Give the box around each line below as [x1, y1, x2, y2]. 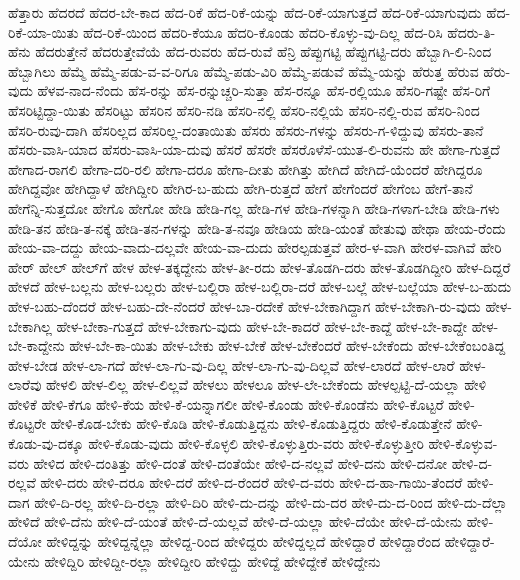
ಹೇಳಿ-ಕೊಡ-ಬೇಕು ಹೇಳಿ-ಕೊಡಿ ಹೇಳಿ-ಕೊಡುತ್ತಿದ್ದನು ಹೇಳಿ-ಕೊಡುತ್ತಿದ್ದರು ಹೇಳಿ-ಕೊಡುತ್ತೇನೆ [50, 413, 452, 434]
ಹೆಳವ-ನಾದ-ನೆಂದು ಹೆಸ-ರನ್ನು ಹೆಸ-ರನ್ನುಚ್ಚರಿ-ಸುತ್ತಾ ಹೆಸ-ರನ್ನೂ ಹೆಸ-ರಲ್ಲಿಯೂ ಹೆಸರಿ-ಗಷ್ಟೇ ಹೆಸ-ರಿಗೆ [37, 80, 491, 101]
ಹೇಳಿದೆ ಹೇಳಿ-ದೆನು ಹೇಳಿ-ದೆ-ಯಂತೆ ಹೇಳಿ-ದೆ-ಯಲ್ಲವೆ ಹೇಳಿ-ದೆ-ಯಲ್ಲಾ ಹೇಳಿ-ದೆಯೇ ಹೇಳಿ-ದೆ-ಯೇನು [8, 511, 463, 532]
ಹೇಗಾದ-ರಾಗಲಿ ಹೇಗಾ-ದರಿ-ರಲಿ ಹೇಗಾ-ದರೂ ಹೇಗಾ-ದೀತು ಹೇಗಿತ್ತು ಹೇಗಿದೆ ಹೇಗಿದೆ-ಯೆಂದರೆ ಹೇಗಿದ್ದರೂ [8, 158, 483, 179]
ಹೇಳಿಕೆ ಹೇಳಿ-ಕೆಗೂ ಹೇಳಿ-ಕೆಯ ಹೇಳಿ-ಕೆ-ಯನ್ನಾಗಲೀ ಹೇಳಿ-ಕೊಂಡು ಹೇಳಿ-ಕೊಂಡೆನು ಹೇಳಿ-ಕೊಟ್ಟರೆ [8, 393, 444, 414]
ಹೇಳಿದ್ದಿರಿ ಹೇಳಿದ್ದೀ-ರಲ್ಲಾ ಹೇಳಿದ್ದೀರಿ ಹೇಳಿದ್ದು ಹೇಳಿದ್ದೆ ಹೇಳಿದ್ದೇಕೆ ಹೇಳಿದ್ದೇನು [44, 550, 381, 571]
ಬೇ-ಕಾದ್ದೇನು [8, 335, 65, 356]
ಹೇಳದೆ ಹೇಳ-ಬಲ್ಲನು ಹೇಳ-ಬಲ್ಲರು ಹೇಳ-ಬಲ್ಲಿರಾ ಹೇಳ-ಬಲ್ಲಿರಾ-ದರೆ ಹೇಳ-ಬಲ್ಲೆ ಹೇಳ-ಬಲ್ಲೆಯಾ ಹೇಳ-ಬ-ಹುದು [8, 276, 512, 297]
